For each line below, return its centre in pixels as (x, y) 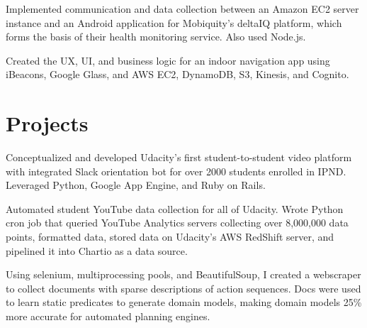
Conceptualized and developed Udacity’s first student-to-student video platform (179, 157)
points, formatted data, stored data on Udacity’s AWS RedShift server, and (170, 237)
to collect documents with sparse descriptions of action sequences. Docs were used (183, 288)
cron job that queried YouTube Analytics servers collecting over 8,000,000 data (177, 223)
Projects (47, 123)
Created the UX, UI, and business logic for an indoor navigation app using (168, 60)
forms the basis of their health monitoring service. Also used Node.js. (156, 37)
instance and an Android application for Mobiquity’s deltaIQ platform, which (174, 22)
